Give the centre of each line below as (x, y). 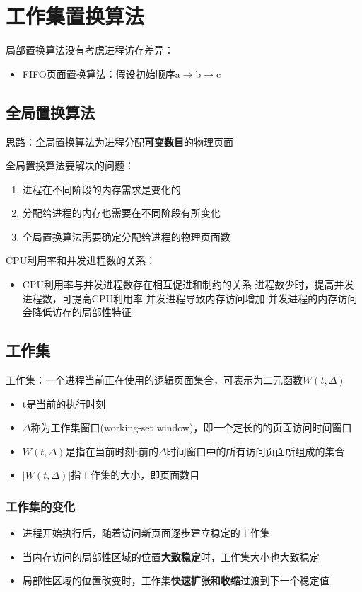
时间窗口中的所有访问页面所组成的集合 (256, 451)
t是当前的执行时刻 (64, 403)
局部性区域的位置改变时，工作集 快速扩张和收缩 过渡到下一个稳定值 (176, 580)
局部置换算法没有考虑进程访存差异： (90, 50)
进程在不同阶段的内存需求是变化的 (101, 189)
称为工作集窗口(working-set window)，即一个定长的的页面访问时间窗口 (191, 427)
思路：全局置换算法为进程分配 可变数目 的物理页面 (119, 141)
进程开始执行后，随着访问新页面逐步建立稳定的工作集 (146, 533)
